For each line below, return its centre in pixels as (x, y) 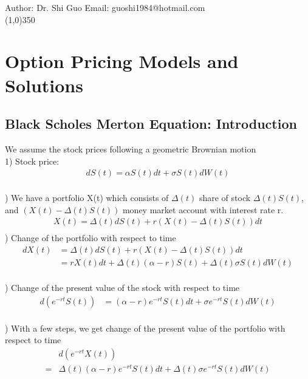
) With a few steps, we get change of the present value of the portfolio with (145, 328)
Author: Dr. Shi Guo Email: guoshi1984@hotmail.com (105, 7)
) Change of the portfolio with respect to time (91, 238)
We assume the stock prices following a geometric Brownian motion (131, 149)
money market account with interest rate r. (203, 209)
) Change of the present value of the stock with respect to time (122, 288)
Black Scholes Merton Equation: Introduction (151, 124)
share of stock (225, 198)
